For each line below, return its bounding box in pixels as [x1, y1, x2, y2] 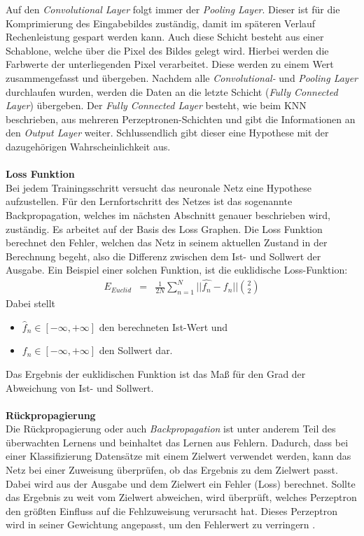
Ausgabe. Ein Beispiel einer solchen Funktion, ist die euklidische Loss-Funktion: [6, 262, 348, 277]
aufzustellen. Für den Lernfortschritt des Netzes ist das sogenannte [6, 194, 293, 209]
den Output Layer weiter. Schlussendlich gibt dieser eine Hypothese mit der [6, 125, 329, 140]
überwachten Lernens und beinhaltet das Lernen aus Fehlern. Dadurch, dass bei [6, 435, 349, 449]
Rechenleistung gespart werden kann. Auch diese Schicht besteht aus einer [6, 29, 324, 44]
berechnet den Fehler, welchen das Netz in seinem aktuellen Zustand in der [6, 235, 328, 250]
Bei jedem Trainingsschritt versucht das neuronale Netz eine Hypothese [6, 180, 312, 195]
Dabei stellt [6, 296, 56, 311]
